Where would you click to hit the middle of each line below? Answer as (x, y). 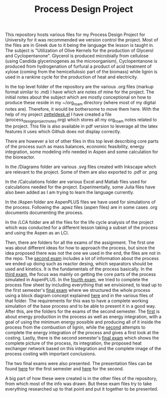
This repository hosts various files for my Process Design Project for (75, 35)
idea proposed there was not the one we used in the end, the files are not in (83, 253)
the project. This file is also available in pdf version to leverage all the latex (82, 126)
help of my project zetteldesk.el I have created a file (58, 114)
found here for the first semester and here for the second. (65, 369)
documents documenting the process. (44, 212)
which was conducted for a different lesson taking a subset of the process (82, 227)
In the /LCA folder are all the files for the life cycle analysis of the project (79, 222)
